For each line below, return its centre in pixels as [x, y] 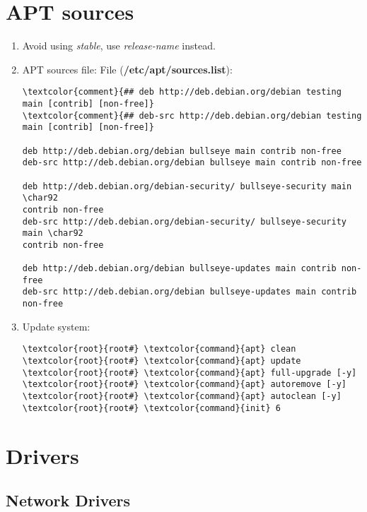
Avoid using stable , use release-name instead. [119, 46]
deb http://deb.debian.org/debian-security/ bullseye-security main [187, 186]
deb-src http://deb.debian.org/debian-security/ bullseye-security [184, 221]
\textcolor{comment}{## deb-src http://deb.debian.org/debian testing [192, 115]
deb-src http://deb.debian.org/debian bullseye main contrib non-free [192, 163]
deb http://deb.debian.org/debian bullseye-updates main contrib [179, 269]
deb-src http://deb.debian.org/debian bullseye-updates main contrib [190, 292]
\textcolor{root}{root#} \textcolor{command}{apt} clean [159, 349]
